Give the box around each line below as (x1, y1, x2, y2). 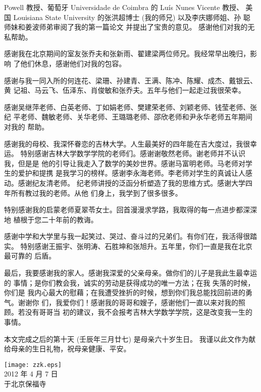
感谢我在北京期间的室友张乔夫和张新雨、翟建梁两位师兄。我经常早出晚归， (4, 48, 250, 59)
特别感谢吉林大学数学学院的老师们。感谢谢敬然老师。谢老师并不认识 (20, 148, 245, 159)
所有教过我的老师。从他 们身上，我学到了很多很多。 (11, 187, 182, 198)
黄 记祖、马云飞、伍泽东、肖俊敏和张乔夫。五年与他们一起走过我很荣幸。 (4, 85, 245, 95)
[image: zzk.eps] (4, 361, 62, 368)
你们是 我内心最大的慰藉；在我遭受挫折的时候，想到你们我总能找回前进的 (4, 287, 245, 298)
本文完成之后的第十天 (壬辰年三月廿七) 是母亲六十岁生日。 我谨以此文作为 (4, 333, 248, 344)
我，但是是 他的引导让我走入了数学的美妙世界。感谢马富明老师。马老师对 (4, 158, 245, 168)
